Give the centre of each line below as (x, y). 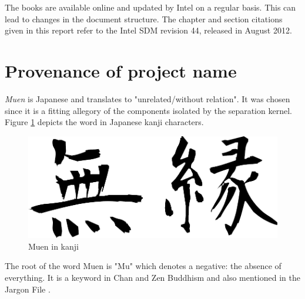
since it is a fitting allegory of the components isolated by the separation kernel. (148, 110)
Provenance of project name (121, 70)
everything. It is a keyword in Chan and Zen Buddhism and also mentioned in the (152, 277)
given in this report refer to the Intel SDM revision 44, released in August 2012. (148, 30)
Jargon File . (28, 289)
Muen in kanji (53, 246)
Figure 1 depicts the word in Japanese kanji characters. (104, 122)
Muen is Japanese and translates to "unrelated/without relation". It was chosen (148, 98)
